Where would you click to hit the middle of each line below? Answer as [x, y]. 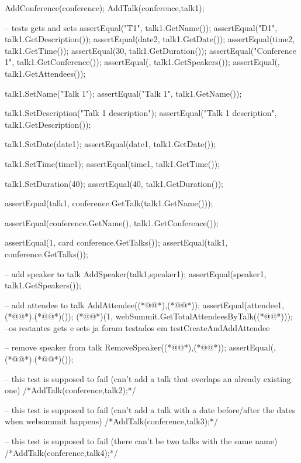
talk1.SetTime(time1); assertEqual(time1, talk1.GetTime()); [112, 163]
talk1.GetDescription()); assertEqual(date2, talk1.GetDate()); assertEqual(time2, [150, 39]
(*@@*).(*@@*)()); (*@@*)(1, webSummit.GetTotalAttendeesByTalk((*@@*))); [149, 316]
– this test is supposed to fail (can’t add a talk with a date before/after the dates [150, 409]
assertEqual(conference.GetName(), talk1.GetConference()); [112, 222]
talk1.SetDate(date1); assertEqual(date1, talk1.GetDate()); [110, 144]
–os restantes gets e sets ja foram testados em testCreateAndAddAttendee [137, 327]
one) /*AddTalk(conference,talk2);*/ [70, 390]
